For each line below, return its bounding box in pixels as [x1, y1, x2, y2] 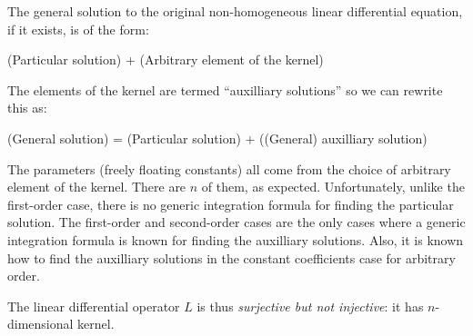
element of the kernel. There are [7, 177, 186, 196]
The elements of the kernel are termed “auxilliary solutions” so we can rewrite [7, 80, 443, 99]
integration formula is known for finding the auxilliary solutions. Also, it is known [7, 230, 464, 249]
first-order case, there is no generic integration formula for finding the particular [7, 194, 454, 213]
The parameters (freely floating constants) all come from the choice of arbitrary [7, 159, 451, 178]
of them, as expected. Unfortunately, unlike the [201, 177, 465, 196]
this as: [7, 98, 47, 117]
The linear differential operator [7, 296, 180, 315]
